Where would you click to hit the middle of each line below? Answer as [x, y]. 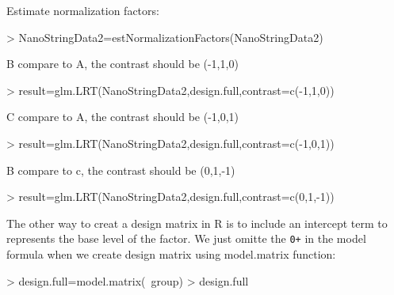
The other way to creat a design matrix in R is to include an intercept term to [197, 223]
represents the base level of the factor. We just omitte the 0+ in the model [186, 238]
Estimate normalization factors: [83, 10]
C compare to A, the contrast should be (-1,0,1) [123, 117]
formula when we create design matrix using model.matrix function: [171, 254]
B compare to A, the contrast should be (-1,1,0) [122, 64]
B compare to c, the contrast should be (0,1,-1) [121, 170]
